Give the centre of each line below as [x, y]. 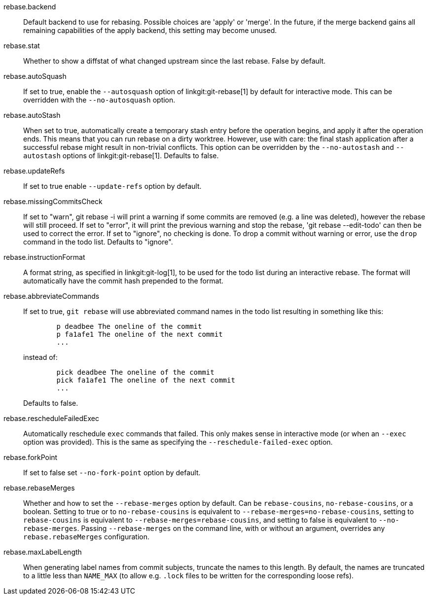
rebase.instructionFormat [44, 257]
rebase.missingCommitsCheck [53, 201]
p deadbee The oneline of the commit [129, 326]
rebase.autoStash [32, 115]
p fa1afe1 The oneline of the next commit [140, 334]
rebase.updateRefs [34, 171]
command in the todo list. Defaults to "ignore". [98, 242]
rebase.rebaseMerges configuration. [86, 537]
